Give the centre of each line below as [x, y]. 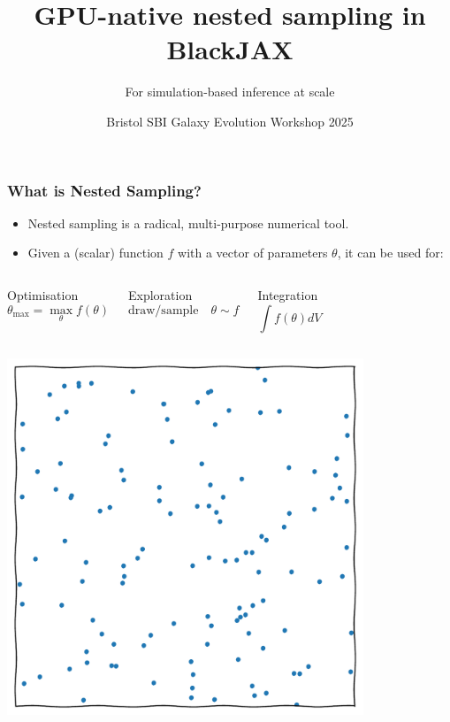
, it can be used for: [390, 253]
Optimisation [43, 294]
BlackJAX [230, 49]
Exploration [160, 294]
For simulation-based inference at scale [230, 92]
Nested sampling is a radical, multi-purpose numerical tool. [188, 223]
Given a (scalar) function [95, 253]
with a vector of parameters [253, 253]
